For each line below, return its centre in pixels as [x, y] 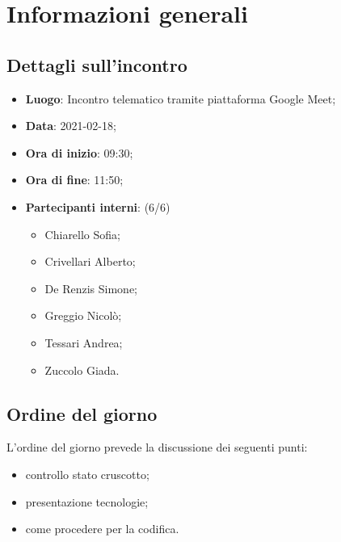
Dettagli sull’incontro [97, 64]
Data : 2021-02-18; [71, 126]
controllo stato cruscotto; [87, 474]
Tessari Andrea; [84, 342]
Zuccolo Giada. [82, 370]
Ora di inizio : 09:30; [79, 152]
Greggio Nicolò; [83, 315]
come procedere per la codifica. [102, 529]
